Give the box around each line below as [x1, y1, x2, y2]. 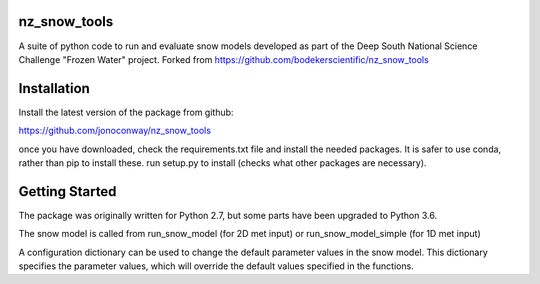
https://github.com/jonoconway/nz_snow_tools [18, 125, 212, 137]
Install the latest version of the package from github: [18, 106, 234, 118]
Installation [18, 80, 90, 97]
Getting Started [18, 183, 117, 200]
